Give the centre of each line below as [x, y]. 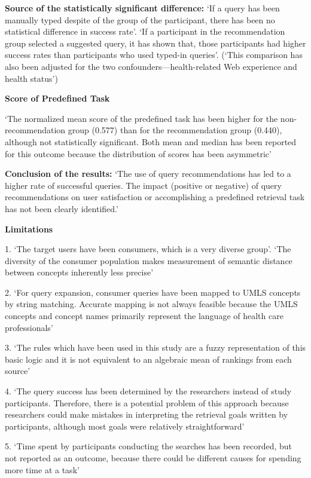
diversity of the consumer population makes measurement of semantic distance [149, 260]
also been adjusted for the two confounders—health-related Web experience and [151, 66]
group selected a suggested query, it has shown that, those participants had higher [155, 43]
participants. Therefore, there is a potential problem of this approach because [147, 402]
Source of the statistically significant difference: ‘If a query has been [142, 8]
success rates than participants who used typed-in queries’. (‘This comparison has [154, 55]
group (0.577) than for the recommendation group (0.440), [175, 130]
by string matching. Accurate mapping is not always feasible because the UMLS [151, 304]
